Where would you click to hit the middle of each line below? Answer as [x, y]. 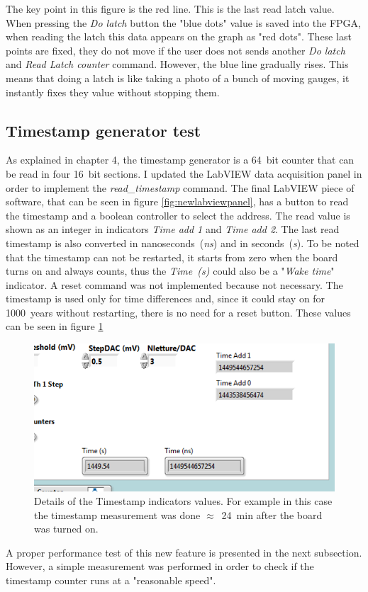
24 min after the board [272, 514]
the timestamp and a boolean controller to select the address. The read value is [178, 215]
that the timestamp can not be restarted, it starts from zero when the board [172, 257]
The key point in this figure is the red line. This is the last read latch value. [170, 8]
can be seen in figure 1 [55, 326]
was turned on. [66, 529]
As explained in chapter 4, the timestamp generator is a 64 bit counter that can [180, 160]
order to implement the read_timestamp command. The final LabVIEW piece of [180, 187]
